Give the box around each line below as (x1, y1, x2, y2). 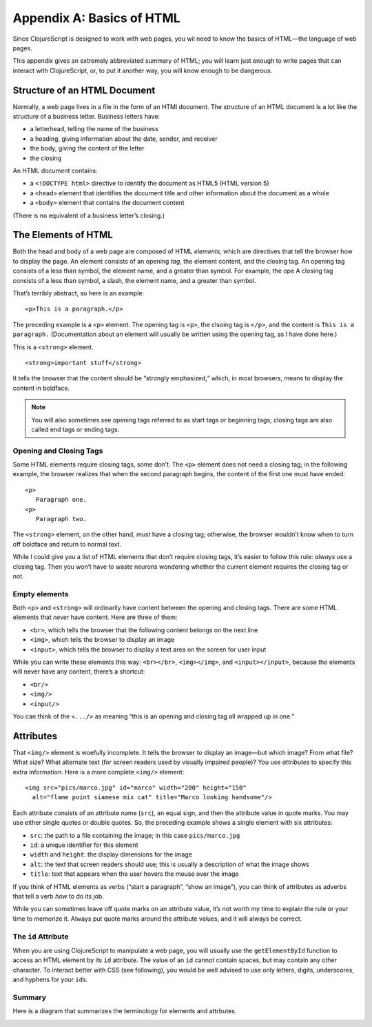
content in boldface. (12, 384, 70, 392)
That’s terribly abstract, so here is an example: (12, 289, 145, 297)
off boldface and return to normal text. (12, 540, 122, 548)
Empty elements (12, 589, 69, 598)
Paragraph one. (35, 496, 87, 504)
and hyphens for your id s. (12, 975, 88, 984)
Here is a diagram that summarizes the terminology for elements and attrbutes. (12, 1007, 237, 1015)
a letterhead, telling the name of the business (30, 125, 158, 133)
